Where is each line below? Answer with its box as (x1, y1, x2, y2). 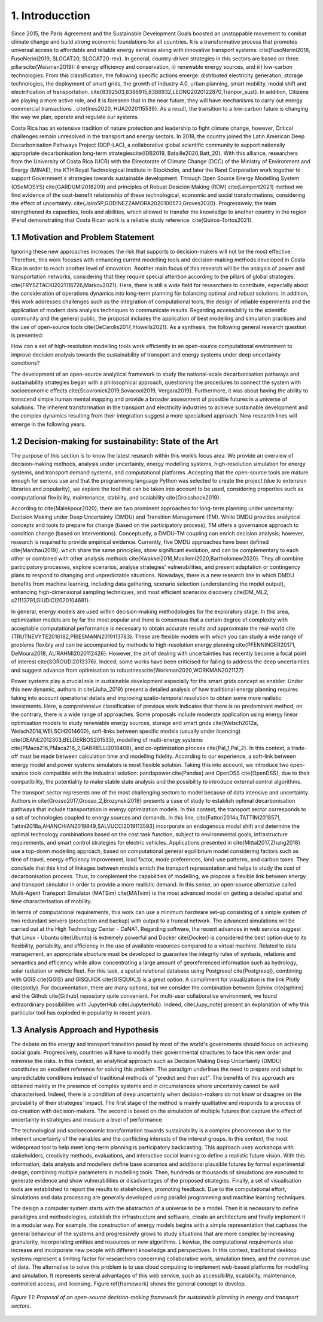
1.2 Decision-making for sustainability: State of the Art (11, 436, 219, 446)
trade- (291, 745, 307, 752)
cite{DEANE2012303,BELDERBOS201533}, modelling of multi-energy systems (11, 736, 203, 743)
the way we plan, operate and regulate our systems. (11, 114, 139, 121)
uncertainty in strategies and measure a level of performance (11, 1116, 162, 1123)
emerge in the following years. (11, 421, 86, 428)
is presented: (11, 331, 44, 339)
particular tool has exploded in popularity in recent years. (11, 1009, 153, 1016)
